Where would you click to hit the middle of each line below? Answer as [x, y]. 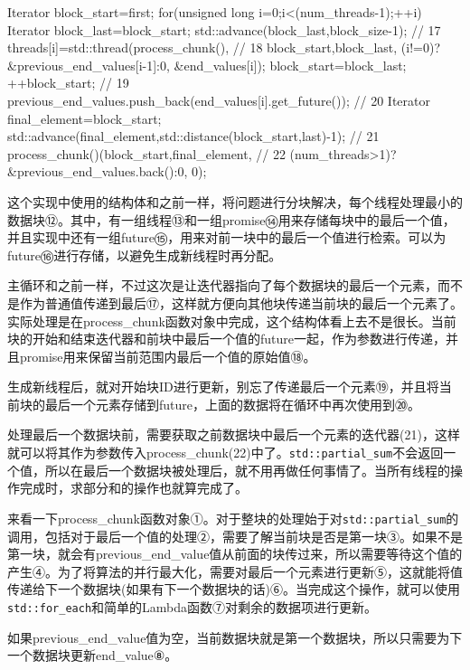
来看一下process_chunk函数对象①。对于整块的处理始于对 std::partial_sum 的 [233, 518]
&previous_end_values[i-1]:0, [89, 65]
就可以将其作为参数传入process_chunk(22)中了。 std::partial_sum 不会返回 [226, 453]
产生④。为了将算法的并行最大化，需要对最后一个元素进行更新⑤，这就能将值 [235, 571]
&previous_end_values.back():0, [98, 171]
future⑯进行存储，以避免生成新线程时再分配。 [145, 255]
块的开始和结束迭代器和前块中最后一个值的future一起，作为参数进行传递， [226, 339]
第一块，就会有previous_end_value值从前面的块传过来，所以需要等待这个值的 [235, 554]
